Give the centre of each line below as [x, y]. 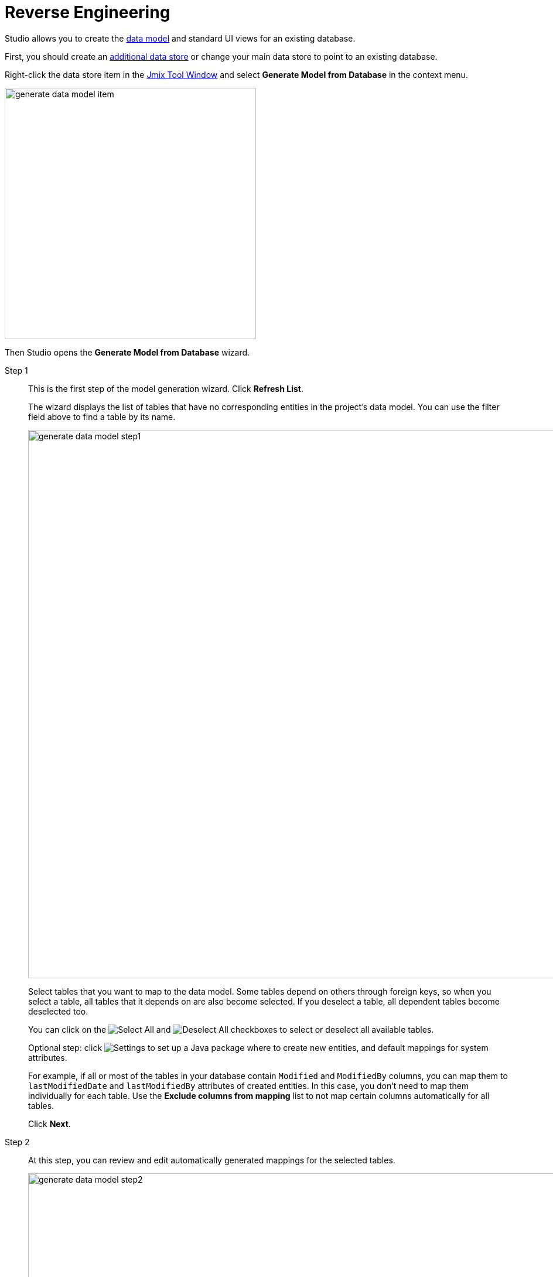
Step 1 [16, 370]
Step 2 [17, 1142]
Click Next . [50, 1124]
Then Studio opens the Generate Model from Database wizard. [127, 352]
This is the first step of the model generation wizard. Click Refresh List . [166, 388]
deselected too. [58, 1011]
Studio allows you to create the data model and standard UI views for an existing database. [180, 38]
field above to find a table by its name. [102, 416]
